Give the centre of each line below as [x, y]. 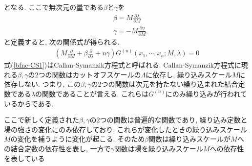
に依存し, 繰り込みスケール [189, 74]
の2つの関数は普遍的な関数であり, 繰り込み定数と [168, 120]
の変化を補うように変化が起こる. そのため [78, 139]
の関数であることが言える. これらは [92, 93]
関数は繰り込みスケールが [190, 139]
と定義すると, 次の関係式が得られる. [62, 42]
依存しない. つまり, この [42, 84]
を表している [24, 158]
